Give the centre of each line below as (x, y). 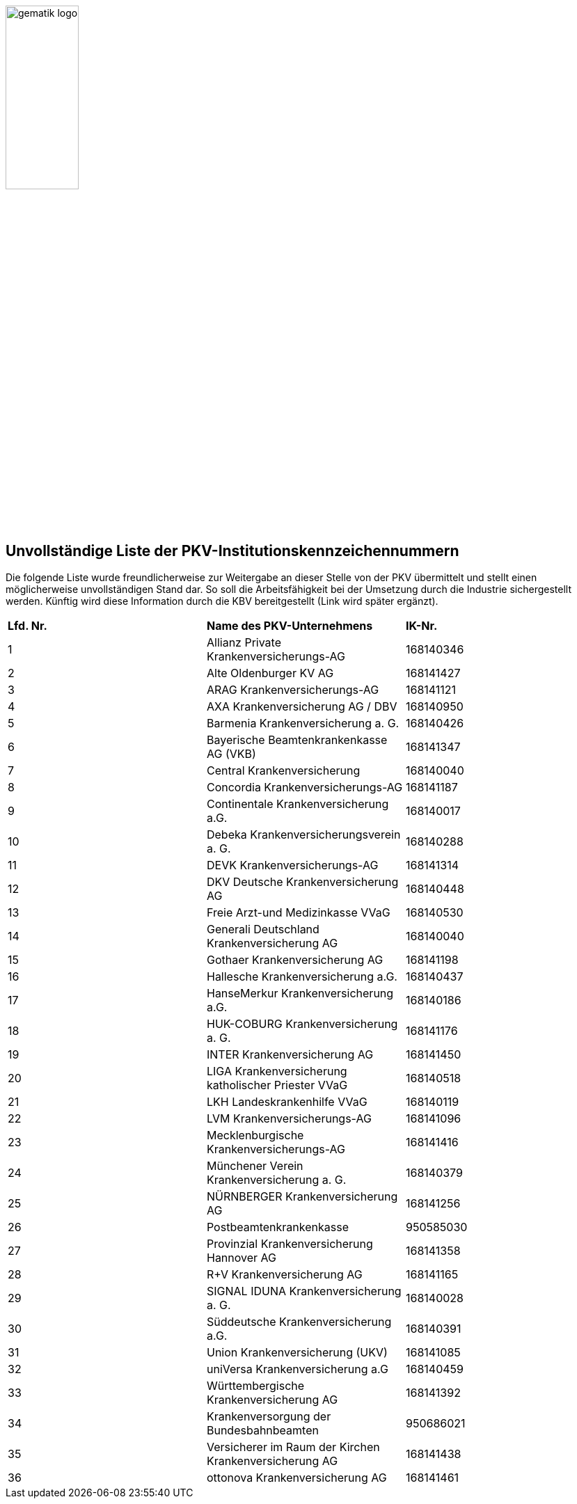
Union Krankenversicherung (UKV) (297, 1353)
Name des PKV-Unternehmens (290, 626)
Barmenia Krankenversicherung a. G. (303, 723)
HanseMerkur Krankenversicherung (300, 994)
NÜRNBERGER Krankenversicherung (302, 1197)
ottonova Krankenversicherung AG (297, 1478)
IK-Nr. (421, 626)
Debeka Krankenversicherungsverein (303, 835)
